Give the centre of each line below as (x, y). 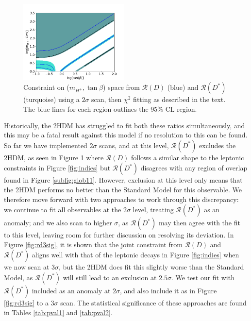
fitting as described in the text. (179, 99)
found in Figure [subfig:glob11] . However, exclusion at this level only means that (123, 180)
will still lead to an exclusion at (110, 277)
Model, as (18, 277)
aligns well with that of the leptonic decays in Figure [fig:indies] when (135, 255)
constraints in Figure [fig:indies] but (57, 168)
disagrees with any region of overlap (194, 168)
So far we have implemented (46, 145)
